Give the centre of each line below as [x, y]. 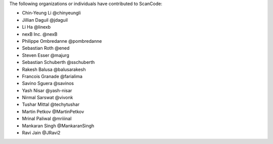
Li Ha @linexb [36, 27]
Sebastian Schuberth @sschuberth [58, 62]
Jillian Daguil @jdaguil [45, 20]
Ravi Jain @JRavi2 [41, 133]
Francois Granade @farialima [52, 76]
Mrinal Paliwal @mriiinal [47, 119]
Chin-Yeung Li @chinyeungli [51, 13]
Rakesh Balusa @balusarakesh [54, 69]
